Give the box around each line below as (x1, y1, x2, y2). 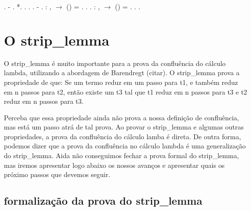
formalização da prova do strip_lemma (4, 193, 203, 208)
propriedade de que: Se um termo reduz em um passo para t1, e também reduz (4, 77, 238, 87)
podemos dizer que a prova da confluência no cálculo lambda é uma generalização (4, 141, 246, 151)
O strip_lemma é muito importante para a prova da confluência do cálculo (4, 58, 226, 68)
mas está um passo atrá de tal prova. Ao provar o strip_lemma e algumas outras (4, 122, 244, 132)
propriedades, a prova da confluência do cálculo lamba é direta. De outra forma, (4, 131, 241, 141)
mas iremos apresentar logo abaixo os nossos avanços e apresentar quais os (4, 160, 225, 170)
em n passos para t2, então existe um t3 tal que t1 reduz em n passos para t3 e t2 (4, 86, 247, 97)
